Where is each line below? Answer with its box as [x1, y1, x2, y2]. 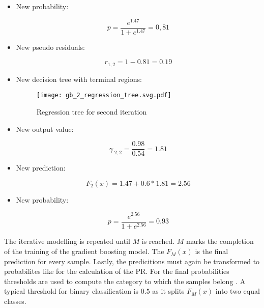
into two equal [215, 286, 260, 296]
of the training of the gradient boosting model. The [4, 246, 164, 257]
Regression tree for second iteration [36, 106, 147, 117]
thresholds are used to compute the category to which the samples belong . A [4, 275, 246, 286]
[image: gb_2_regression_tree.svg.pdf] [36, 92, 171, 99]
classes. [4, 296, 26, 306]
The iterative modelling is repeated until [4, 236, 130, 246]
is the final [195, 246, 228, 257]
